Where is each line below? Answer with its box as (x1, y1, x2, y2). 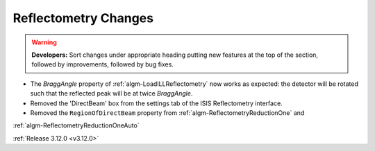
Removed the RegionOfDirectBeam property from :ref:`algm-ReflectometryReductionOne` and (30, 108, 305, 117)
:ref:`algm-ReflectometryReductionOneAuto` (12, 121, 140, 130)
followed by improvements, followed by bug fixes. (31, 60, 174, 69)
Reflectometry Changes (12, 10, 154, 26)
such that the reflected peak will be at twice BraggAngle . (30, 89, 193, 98)
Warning (31, 38, 57, 46)
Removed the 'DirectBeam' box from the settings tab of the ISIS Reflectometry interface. (30, 99, 283, 107)
